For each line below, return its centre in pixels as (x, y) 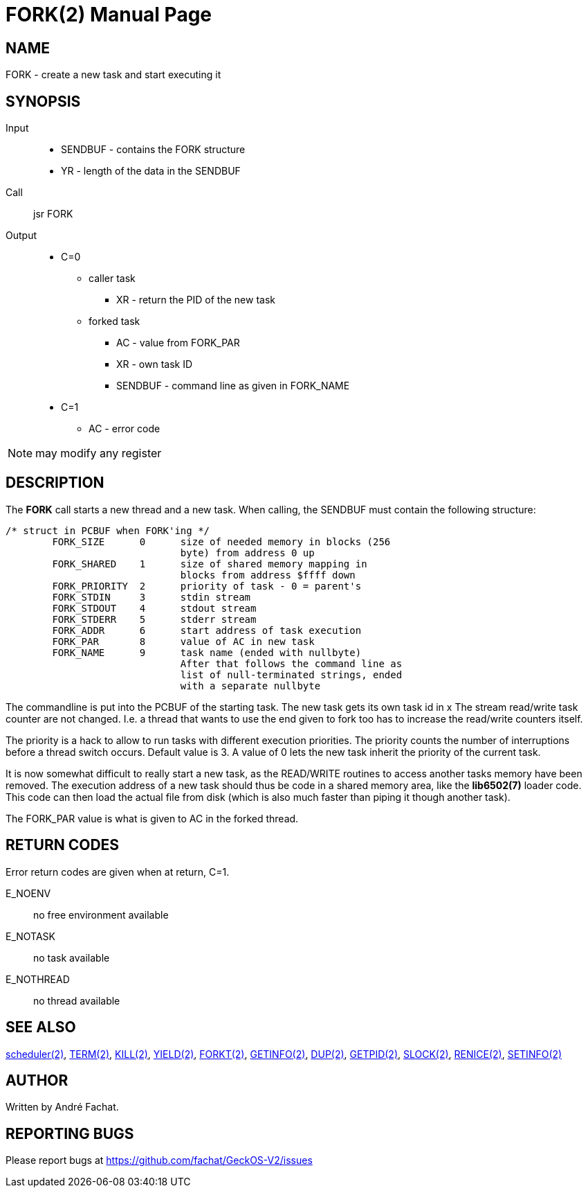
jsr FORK (53, 214)
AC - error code (125, 429)
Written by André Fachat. (62, 1107)
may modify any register (99, 453)
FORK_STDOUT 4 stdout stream (154, 608)
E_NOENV (28, 893)
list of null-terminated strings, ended (291, 674)
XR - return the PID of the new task (196, 300)
